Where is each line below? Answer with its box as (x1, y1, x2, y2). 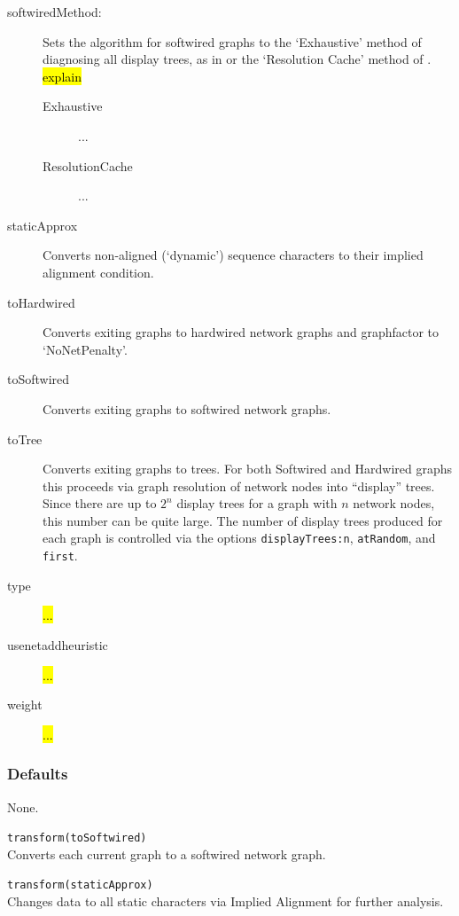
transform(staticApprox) (7, 879, 153, 892)
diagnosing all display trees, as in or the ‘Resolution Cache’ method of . (43, 50, 432, 68)
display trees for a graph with (176, 494, 338, 513)
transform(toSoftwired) (7, 832, 147, 845)
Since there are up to (43, 494, 157, 513)
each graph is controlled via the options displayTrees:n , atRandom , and (43, 528, 436, 547)
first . (43, 546, 78, 565)
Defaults (7, 763, 68, 785)
